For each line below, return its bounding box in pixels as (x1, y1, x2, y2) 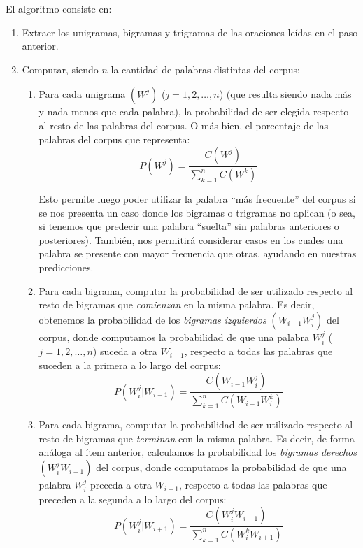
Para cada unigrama (38, 87, 126, 101)
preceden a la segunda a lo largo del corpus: (38, 491, 227, 506)
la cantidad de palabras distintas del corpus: (111, 62, 300, 76)
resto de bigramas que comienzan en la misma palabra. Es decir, (38, 297, 315, 312)
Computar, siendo (22, 62, 99, 76)
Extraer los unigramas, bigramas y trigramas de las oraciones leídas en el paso (22, 24, 358, 39)
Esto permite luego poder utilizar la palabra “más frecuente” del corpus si (38, 192, 356, 206)
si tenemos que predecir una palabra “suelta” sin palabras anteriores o (38, 219, 339, 233)
